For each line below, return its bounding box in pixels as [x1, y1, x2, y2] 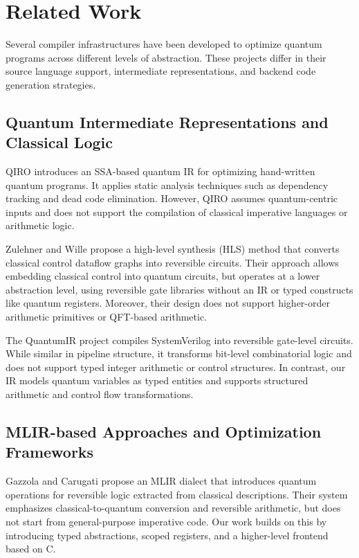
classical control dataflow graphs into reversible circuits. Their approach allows [6, 255, 339, 269]
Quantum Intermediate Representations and [6, 111, 329, 132]
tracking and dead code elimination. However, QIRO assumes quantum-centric [6, 191, 338, 206]
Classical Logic [6, 132, 113, 153]
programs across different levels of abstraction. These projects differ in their [6, 50, 326, 64]
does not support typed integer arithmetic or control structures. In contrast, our [6, 359, 346, 374]
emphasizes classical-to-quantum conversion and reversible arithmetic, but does [6, 501, 341, 515]
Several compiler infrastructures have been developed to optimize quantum [6, 37, 322, 51]
